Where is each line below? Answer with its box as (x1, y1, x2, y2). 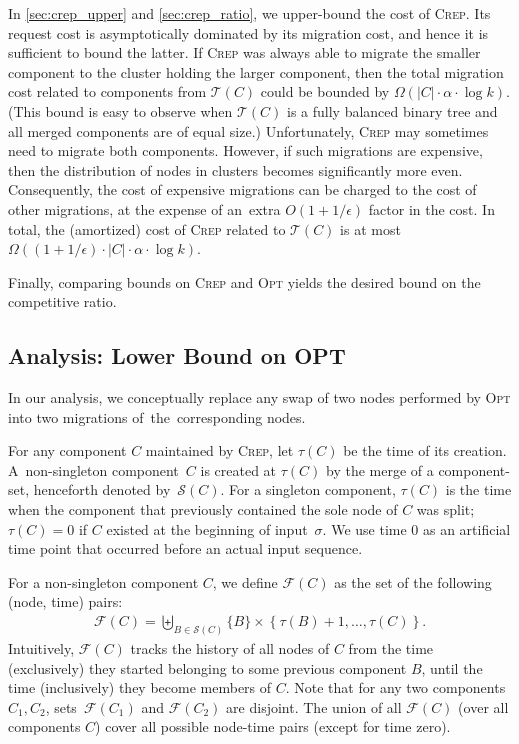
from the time (348, 637, 434, 658)
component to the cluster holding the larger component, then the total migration (8, 61, 504, 82)
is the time (445, 479, 512, 500)
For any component (8, 440, 127, 461)
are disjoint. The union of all (226, 696, 402, 717)
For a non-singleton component (8, 571, 199, 592)
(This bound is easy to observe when (8, 100, 233, 121)
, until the (421, 657, 483, 678)
